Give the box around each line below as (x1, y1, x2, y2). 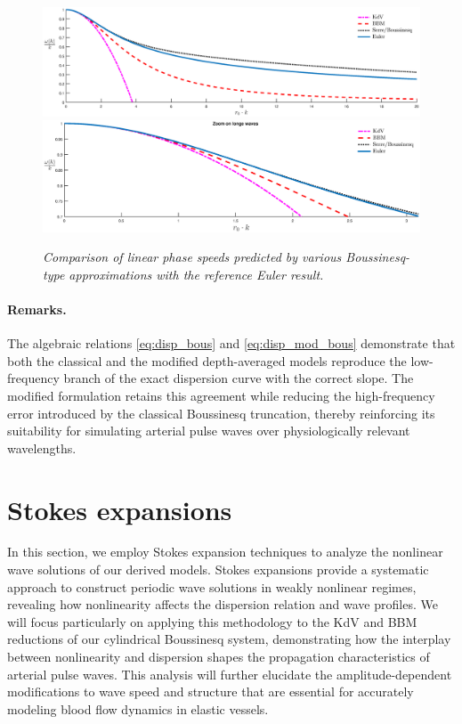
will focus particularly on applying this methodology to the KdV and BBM (7, 612, 417, 630)
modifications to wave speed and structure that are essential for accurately (7, 682, 414, 701)
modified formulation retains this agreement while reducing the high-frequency (7, 386, 435, 404)
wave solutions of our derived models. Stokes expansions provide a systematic (7, 560, 429, 579)
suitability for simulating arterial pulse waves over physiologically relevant (7, 421, 410, 440)
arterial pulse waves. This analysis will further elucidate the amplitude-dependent (7, 664, 452, 683)
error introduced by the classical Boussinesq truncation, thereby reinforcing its (7, 403, 435, 422)
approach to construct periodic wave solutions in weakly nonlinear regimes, (7, 577, 417, 596)
